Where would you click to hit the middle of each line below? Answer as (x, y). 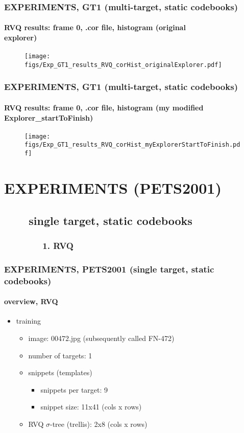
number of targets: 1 (60, 355)
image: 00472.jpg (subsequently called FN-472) (101, 338)
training (29, 321)
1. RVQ (58, 245)
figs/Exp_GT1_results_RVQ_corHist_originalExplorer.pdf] (123, 65)
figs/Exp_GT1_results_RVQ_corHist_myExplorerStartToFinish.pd (132, 145)
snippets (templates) (60, 372)
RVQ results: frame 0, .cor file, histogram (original (95, 27)
